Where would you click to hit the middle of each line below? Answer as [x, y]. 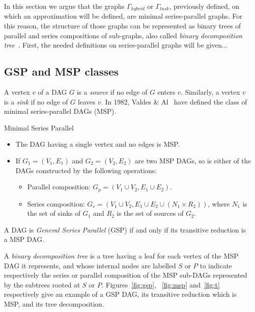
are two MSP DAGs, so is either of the [193, 160]
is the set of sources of [150, 213]
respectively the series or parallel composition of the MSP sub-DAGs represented [126, 275]
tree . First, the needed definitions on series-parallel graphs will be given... [116, 45]
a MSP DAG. [24, 239]
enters [166, 92]
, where [219, 203]
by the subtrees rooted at [42, 284]
